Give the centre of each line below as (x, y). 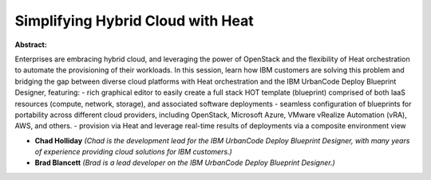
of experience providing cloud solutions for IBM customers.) (134, 152)
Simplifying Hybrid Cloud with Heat (134, 21)
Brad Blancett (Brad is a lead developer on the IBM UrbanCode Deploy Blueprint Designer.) (185, 162)
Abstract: (31, 45)
